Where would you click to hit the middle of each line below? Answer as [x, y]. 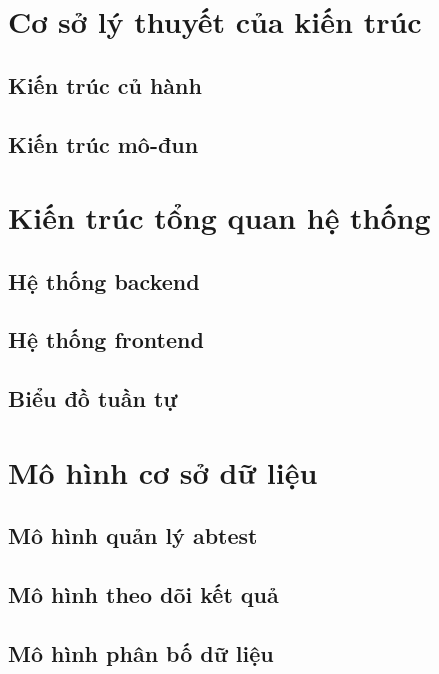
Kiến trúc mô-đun [103, 143]
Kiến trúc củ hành [105, 84]
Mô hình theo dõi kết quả [143, 594]
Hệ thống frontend [106, 339]
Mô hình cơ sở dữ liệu [163, 471]
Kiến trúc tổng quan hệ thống [219, 217]
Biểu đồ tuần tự [93, 398]
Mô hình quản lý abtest [133, 535]
